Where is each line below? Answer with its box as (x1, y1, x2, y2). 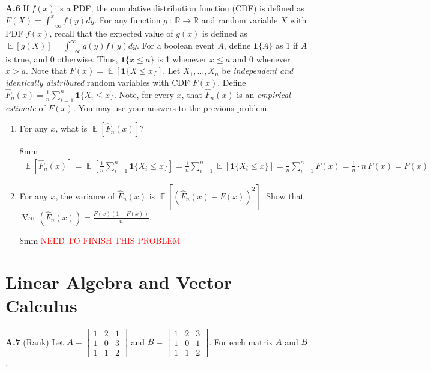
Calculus (5, 293, 77, 317)
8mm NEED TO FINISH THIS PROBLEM (19, 234, 181, 246)
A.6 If (5, 2, 29, 14)
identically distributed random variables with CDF (5, 76, 190, 88)
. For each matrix (209, 335, 273, 348)
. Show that (261, 189, 304, 202)
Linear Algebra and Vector (5, 269, 232, 294)
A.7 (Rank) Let (5, 335, 64, 348)
